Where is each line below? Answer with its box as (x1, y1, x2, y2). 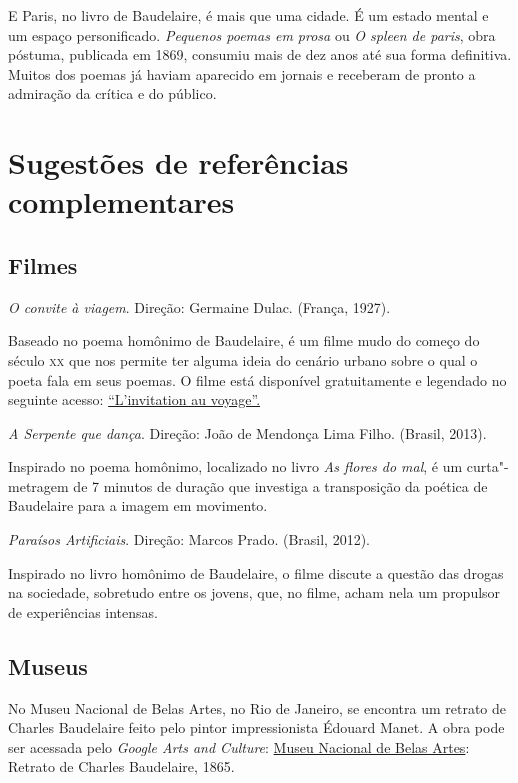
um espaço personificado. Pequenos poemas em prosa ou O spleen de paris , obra (8, 24, 496, 45)
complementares (8, 181, 235, 222)
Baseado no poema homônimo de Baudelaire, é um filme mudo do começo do (8, 330, 480, 351)
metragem (8, 475, 69, 496)
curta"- (466, 456, 509, 477)
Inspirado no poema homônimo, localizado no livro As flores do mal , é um (8, 456, 463, 477)
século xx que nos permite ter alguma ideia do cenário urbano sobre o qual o (8, 349, 478, 370)
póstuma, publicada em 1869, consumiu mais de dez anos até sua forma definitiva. (8, 44, 512, 65)
